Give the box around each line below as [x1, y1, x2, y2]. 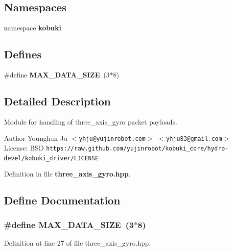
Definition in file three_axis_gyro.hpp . [4, 169, 131, 179]
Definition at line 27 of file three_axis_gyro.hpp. [4, 237, 151, 248]
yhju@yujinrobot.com [79, 135, 146, 143]
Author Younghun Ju [4, 133, 68, 143]
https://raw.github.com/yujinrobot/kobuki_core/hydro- [46, 145, 229, 152]
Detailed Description [4, 93, 111, 108]
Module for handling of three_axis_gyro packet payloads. [4, 116, 177, 126]
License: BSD [4, 143, 44, 153]
